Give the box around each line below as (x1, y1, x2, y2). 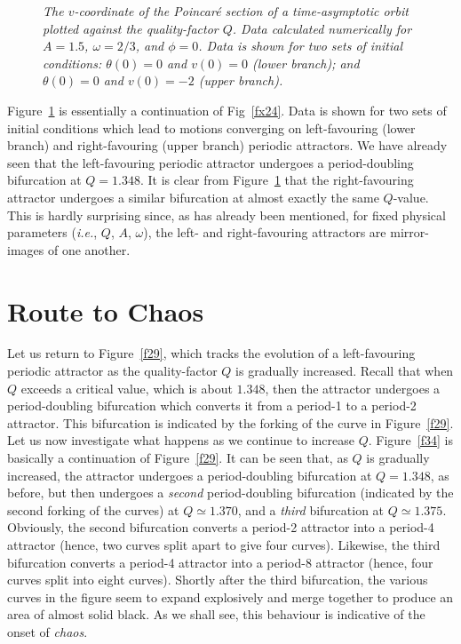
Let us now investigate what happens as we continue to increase (7, 431, 355, 449)
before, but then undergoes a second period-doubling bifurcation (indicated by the (7, 483, 454, 502)
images (7, 240, 44, 258)
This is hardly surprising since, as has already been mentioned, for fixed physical (7, 205, 446, 224)
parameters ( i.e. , (7, 223, 98, 242)
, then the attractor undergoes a (265, 378, 441, 397)
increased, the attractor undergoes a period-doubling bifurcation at (7, 465, 372, 484)
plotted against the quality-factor (43, 19, 219, 37)
